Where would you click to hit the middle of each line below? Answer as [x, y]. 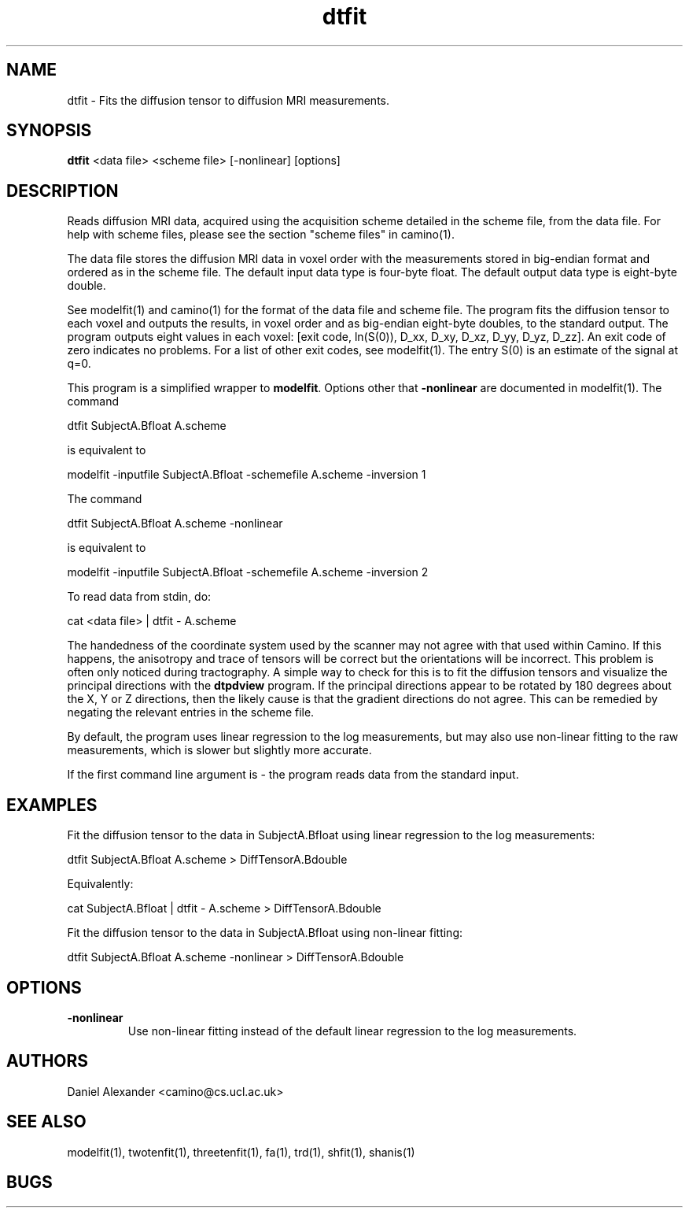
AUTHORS [48, 1061]
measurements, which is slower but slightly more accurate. [219, 750]
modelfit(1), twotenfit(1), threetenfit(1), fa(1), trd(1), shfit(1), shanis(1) [241, 1152]
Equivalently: [100, 884]
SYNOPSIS [49, 131]
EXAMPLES [52, 805]
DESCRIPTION [63, 191]
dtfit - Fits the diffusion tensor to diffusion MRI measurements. [228, 100]
